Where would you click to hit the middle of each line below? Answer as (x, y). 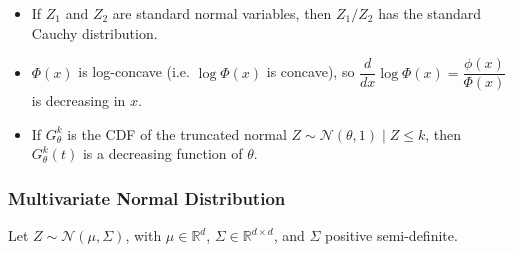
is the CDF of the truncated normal (177, 133)
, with (143, 235)
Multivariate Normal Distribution (147, 197)
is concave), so (310, 71)
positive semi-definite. (391, 235)
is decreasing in (78, 100)
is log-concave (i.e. (134, 71)
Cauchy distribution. (94, 32)
